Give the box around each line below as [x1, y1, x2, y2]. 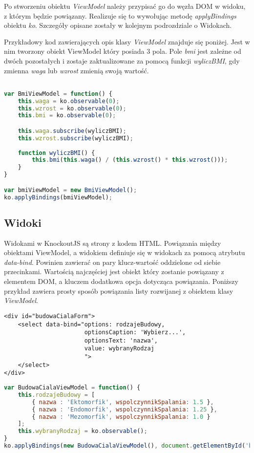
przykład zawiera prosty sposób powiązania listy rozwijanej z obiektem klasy [4, 285, 233, 296]
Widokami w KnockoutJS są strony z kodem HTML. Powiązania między [4, 237, 221, 248]
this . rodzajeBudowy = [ [18, 391, 95, 398]
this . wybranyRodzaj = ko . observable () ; [18, 428, 148, 435]
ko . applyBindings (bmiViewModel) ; [4, 194, 112, 201]
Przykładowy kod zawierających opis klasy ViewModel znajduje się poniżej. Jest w [4, 36, 250, 46]
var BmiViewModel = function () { [4, 90, 112, 97]
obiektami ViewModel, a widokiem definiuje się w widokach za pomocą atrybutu [4, 247, 245, 258]
